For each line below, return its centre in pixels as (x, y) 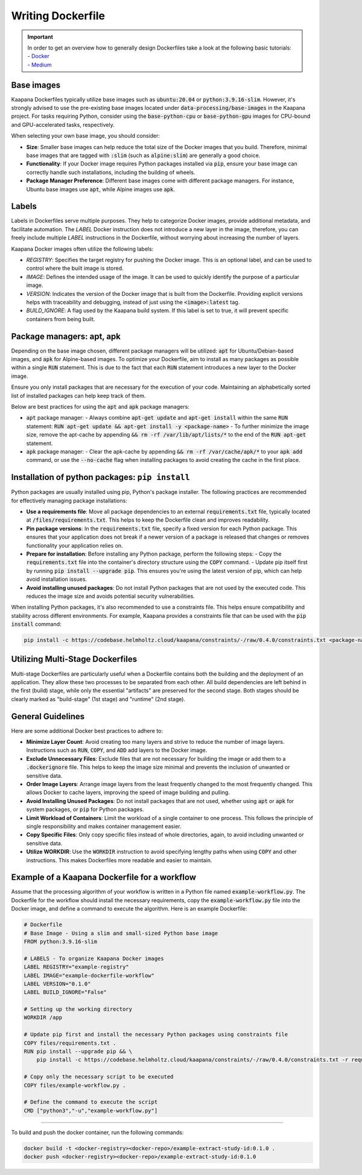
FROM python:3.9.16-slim (61, 941)
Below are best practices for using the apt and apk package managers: (100, 406)
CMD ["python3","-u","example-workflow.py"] (91, 1110)
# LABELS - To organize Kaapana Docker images (94, 958)
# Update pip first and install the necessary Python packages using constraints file (156, 1035)
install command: (36, 624)
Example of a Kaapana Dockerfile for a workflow (103, 878)
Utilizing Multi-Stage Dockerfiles (74, 659)
